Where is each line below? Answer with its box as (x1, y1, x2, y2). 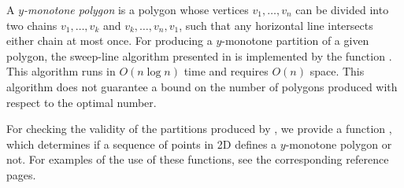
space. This (309, 63, 365, 79)
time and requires (183, 63, 269, 79)
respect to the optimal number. (6, 94, 157, 110)
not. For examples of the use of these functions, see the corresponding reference (6, 151, 389, 168)
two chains (6, 17, 57, 33)
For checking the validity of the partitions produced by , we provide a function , (6, 120, 392, 137)
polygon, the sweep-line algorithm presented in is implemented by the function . (6, 47, 392, 64)
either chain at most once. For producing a (6, 32, 213, 49)
